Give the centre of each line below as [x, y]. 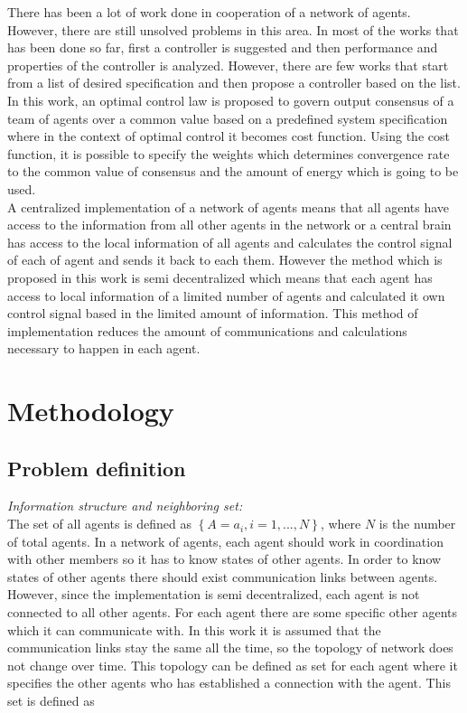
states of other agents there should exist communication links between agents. [223, 576]
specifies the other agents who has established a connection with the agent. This [229, 683]
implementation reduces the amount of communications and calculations [207, 330]
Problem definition [97, 468]
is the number [417, 524]
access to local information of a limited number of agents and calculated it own [226, 295]
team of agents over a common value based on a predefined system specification [228, 118]
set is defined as [51, 700]
